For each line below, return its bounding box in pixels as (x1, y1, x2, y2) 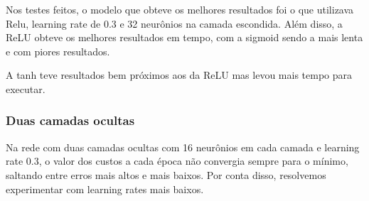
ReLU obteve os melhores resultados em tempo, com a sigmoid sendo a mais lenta (6, 30, 363, 45)
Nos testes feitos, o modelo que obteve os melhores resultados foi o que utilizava (6, 2, 354, 16)
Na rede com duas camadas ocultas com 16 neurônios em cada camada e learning (6, 139, 360, 154)
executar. (6, 81, 46, 96)
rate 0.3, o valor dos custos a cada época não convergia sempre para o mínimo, (6, 153, 348, 168)
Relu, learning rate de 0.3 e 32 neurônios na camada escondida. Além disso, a (6, 16, 343, 31)
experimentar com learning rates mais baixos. (6, 181, 204, 196)
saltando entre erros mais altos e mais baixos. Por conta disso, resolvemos (6, 167, 326, 182)
